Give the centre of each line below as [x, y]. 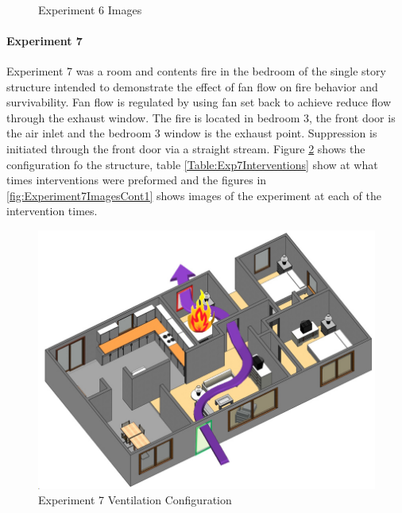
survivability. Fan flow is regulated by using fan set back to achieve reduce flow [199, 102]
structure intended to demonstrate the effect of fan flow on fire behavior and [192, 86]
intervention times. [52, 211]
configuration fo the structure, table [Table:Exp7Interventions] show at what [192, 164]
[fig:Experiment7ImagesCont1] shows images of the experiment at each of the [194, 195]
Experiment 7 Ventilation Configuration [135, 500]
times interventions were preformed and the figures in [137, 180]
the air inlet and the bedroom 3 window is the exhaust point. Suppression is [192, 133]
